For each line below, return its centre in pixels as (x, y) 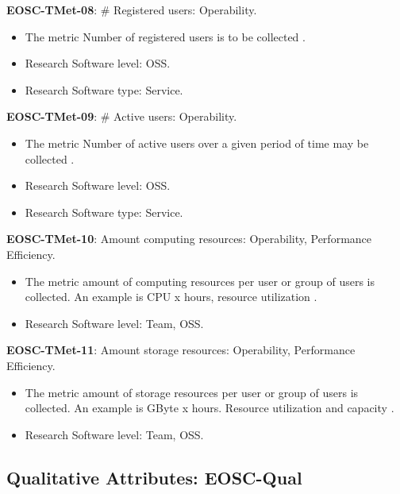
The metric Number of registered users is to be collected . (165, 36)
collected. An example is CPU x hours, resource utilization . (171, 297)
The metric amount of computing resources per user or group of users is (200, 281)
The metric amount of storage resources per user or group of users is (192, 392)
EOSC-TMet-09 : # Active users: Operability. (122, 116)
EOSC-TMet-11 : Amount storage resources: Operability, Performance (181, 350)
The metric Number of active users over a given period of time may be (197, 143)
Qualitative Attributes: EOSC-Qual (154, 477)
